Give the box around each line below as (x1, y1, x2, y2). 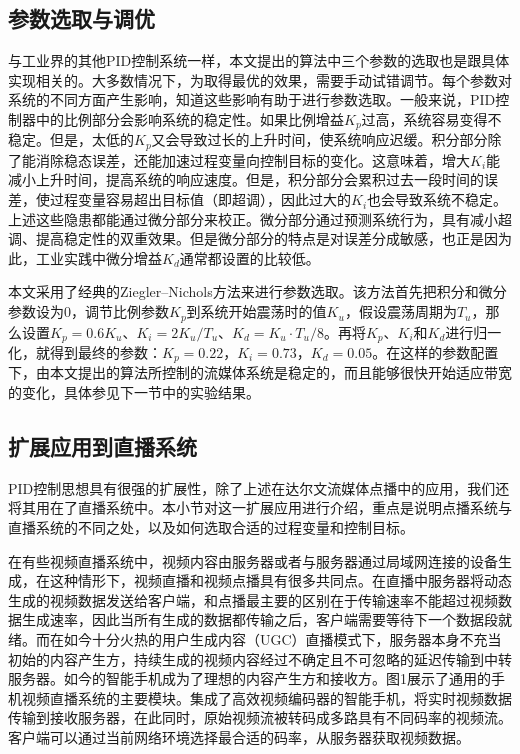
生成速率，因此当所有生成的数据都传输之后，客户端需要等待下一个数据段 (21, 609, 498, 630)
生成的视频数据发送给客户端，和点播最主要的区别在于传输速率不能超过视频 (8, 589, 498, 610)
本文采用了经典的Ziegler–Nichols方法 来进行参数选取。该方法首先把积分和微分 (8, 281, 507, 302)
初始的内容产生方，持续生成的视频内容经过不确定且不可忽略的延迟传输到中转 (8, 648, 512, 669)
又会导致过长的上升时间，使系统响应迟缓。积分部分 (151, 129, 488, 150)
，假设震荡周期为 (344, 301, 457, 322)
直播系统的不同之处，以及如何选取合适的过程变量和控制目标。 (8, 516, 414, 537)
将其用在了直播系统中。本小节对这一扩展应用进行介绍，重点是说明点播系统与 (8, 497, 512, 518)
